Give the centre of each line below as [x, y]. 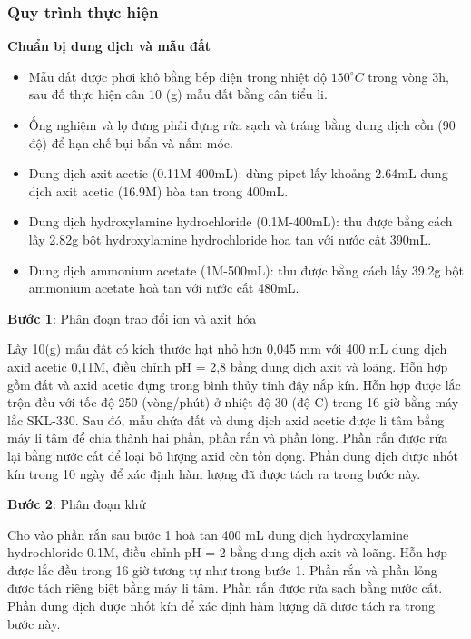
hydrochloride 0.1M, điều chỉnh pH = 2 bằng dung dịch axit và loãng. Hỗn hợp [228, 552]
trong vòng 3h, [408, 76]
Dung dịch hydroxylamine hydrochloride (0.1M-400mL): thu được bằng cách [240, 221]
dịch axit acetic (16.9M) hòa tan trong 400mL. [158, 190]
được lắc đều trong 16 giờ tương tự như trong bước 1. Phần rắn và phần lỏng [222, 569]
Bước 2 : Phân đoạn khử [77, 504]
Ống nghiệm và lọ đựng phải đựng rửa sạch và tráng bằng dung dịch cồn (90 [242, 125]
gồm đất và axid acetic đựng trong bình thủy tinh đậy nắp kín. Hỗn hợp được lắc [234, 384]
